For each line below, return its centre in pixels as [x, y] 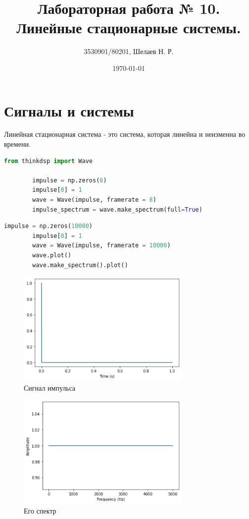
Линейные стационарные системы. [129, 28]
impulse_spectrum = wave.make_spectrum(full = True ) [117, 209]
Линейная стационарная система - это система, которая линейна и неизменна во [125, 134]
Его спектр [40, 510]
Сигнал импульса [50, 387]
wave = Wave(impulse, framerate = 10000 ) [101, 246]
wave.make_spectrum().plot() [80, 265]
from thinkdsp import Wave [48, 161]
